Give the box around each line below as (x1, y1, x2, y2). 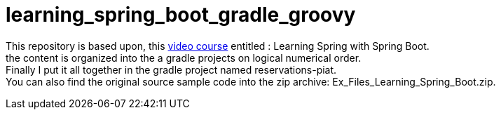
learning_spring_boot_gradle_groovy (6, 3, 356, 27)
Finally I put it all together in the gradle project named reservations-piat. (6, 63, 337, 76)
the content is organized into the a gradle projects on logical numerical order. (6, 51, 362, 64)
